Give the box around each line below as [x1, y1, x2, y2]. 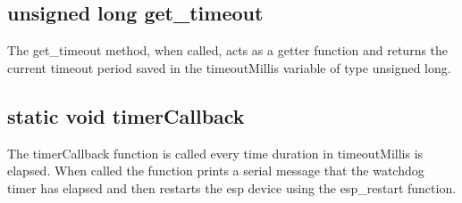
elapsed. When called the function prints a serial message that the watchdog [7, 161, 424, 180]
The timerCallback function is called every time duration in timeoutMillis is [7, 143, 424, 162]
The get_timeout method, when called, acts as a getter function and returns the [7, 41, 449, 60]
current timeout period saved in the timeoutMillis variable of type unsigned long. [7, 58, 451, 77]
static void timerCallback [7, 101, 245, 129]
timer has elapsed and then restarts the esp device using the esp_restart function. [7, 178, 457, 197]
